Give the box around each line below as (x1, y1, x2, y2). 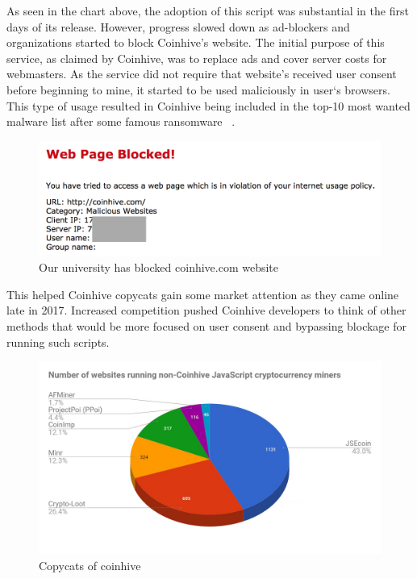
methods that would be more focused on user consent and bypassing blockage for (6, 317, 407, 334)
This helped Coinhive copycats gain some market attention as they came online (6, 285, 399, 302)
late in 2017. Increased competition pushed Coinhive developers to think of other (6, 302, 407, 319)
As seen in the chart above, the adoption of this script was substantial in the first (6, 2, 409, 19)
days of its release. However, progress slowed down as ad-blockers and (6, 18, 350, 35)
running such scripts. (6, 333, 110, 350)
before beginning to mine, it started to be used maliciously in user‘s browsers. (6, 81, 390, 98)
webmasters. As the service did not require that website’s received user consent (6, 65, 397, 82)
